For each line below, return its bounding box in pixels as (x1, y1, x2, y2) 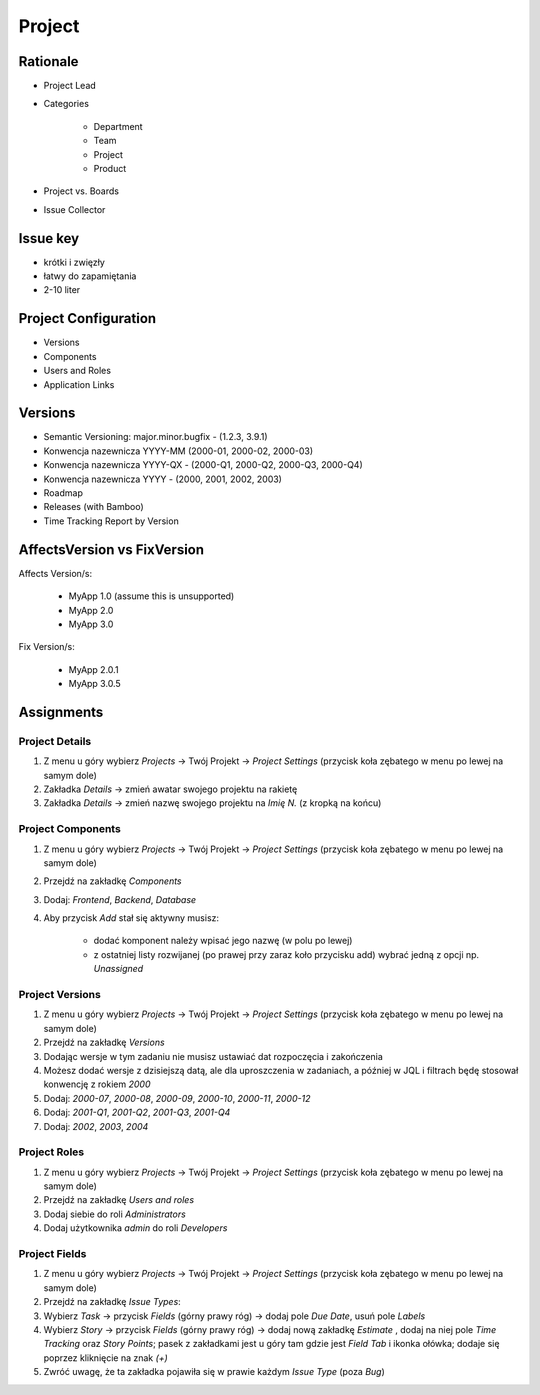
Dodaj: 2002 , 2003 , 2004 (43, 1120, 149, 1132)
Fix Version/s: (18, 641, 75, 653)
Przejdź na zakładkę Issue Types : (43, 1296, 182, 1308)
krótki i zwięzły (43, 256, 105, 268)
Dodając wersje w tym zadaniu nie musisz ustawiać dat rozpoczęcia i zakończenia (43, 1050, 384, 1062)
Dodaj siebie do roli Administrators (43, 1208, 187, 1220)
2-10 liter (43, 284, 81, 296)
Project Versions (18, 988, 102, 1002)
